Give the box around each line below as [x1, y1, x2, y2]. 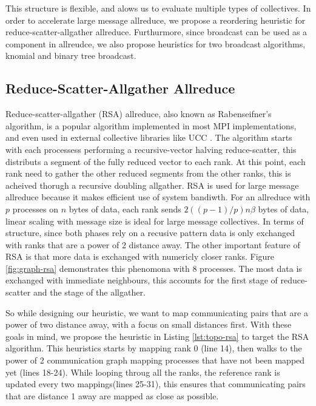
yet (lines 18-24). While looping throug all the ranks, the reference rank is [5, 365, 280, 378]
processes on [12, 202, 59, 215]
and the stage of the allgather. [33, 286, 146, 299]
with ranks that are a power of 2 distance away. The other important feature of [5, 238, 300, 251]
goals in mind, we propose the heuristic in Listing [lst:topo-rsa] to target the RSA [5, 330, 309, 342]
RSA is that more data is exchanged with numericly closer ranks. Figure [5, 250, 275, 263]
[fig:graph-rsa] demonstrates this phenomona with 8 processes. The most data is [5, 262, 302, 274]
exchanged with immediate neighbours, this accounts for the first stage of [5, 274, 278, 286]
